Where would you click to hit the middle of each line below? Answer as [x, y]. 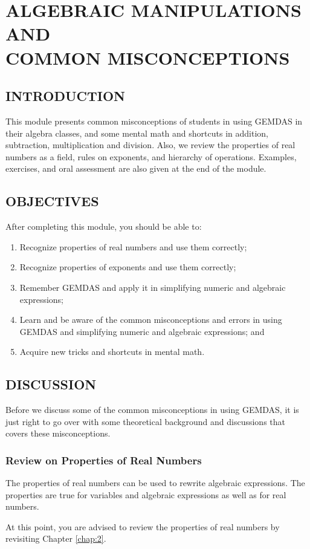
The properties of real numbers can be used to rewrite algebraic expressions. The [155, 483]
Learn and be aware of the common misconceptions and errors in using [151, 320]
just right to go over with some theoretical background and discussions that [146, 421]
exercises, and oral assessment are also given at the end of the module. [136, 168]
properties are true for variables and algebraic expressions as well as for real [146, 494]
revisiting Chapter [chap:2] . [56, 538]
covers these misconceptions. [58, 433]
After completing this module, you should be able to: [104, 226]
